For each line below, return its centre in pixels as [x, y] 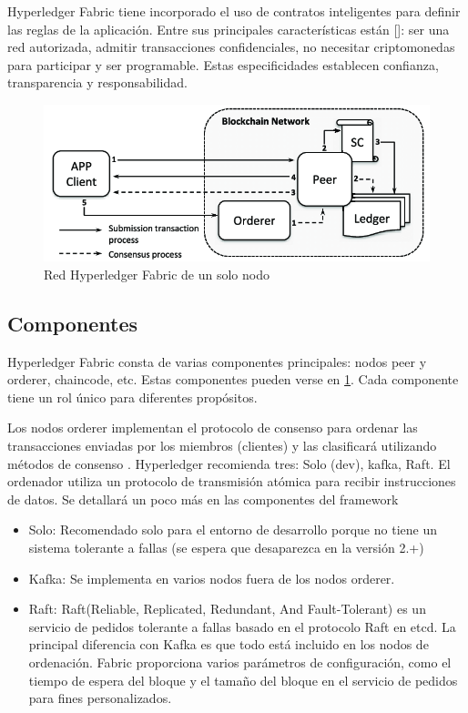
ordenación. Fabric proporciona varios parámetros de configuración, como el [240, 662]
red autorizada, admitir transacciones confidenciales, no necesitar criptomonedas [231, 47]
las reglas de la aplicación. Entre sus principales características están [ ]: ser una [229, 29]
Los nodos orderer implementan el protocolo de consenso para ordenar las [213, 428]
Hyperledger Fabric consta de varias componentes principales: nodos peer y [217, 361]
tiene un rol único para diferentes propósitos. [132, 397]
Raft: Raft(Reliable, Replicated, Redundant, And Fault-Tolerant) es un [227, 609]
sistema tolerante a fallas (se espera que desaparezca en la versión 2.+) [226, 548]
